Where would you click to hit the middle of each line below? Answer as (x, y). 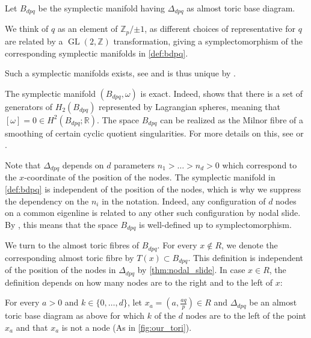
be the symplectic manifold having (102, 8)
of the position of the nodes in (60, 270)
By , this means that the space (61, 224)
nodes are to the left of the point (246, 315)
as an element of (88, 29)
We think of (27, 29)
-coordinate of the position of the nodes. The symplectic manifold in (150, 177)
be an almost (273, 302)
